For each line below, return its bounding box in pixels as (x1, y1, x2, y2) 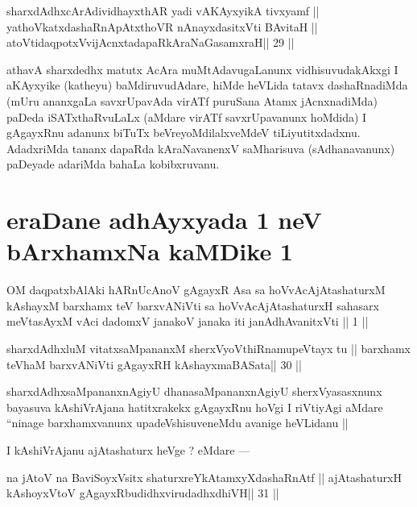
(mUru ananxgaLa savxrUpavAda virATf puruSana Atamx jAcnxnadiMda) (6, 92, 378, 109)
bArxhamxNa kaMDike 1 (6, 235, 293, 268)
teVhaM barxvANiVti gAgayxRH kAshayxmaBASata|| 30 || (6, 355, 302, 372)
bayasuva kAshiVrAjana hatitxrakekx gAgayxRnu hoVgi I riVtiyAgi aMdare (6, 398, 383, 415)
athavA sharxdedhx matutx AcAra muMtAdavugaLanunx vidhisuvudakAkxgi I (6, 60, 398, 77)
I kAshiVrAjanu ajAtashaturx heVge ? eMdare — (6, 442, 250, 458)
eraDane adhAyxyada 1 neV (6, 203, 322, 236)
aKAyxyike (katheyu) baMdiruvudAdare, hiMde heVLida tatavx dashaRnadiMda (6, 77, 408, 94)
